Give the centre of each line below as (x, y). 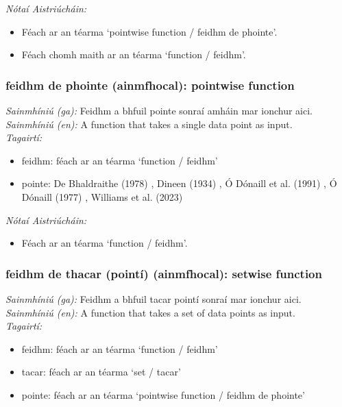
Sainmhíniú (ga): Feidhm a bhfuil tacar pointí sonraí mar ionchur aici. (154, 298)
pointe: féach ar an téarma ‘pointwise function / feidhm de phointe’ (163, 394)
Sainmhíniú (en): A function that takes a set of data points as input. (150, 312)
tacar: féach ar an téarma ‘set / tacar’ (101, 372)
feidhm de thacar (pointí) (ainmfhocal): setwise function (164, 273)
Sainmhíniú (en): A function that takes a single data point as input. (149, 124)
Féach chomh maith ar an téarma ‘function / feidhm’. (134, 54)
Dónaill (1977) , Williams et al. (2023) (102, 196)
